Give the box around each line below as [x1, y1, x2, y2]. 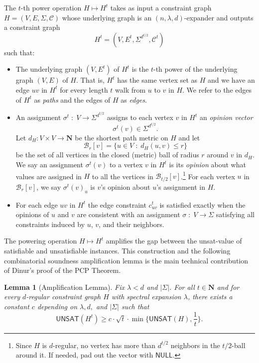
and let [178, 132, 200, 142]
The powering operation [4, 236, 77, 246]
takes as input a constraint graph [110, 2, 212, 12]
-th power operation [20, 2, 82, 12]
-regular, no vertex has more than [53, 340, 155, 350]
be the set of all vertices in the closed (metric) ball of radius [15, 149, 199, 160]
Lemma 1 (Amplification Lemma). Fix [4, 281, 125, 292]
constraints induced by [15, 219, 85, 229]
